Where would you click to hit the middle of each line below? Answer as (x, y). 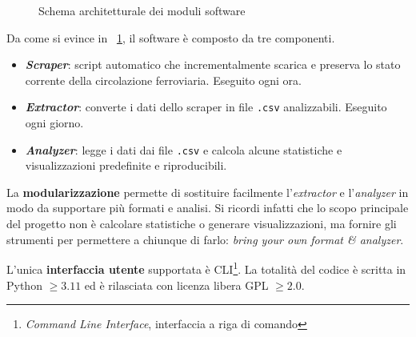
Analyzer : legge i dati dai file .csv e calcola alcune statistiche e (184, 149)
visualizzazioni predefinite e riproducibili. (126, 165)
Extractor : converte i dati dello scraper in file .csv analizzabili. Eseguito (206, 107)
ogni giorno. (54, 123)
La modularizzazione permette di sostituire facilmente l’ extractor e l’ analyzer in (208, 192)
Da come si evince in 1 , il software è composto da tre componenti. (171, 37)
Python (24, 285)
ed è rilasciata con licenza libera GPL (176, 285)
